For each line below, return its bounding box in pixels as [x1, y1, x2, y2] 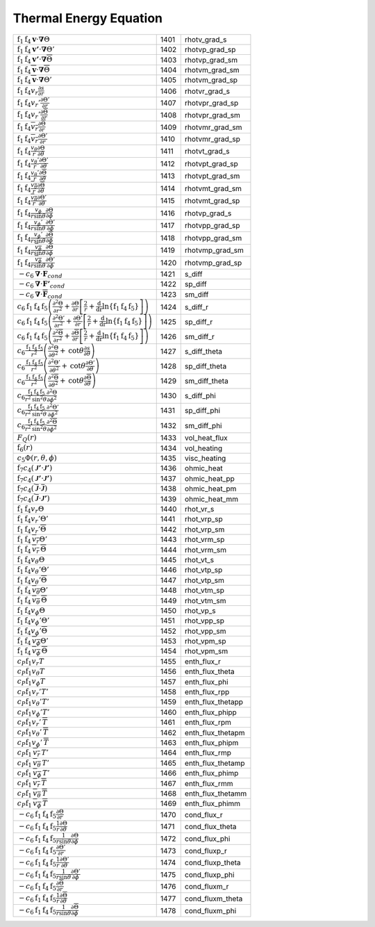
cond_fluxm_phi [184, 905, 237, 915]
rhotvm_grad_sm [184, 65, 240, 74]
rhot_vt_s [184, 555, 215, 564]
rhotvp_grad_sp [184, 45, 236, 55]
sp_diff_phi [184, 406, 220, 416]
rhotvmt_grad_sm [184, 183, 242, 193]
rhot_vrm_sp [184, 535, 225, 545]
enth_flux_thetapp [184, 697, 243, 707]
